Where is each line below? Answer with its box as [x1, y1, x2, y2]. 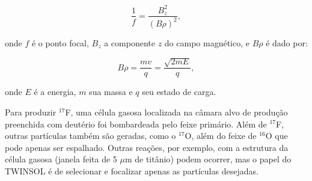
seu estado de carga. [142, 85, 216, 98]
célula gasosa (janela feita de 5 [5, 153, 117, 165]
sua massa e [89, 85, 133, 98]
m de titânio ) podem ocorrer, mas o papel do [124, 153, 292, 165]
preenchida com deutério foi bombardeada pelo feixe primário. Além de [5, 117, 267, 130]
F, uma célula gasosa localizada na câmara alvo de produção [65, 105, 288, 118]
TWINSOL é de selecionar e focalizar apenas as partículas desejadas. [5, 164, 258, 177]
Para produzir [5, 105, 57, 118]
